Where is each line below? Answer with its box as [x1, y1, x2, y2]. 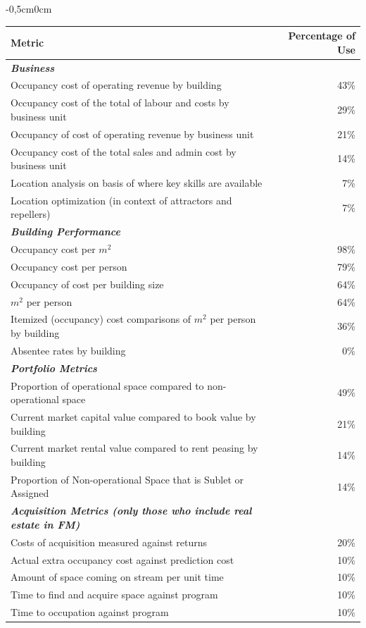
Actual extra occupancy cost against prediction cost [11, 552, 234, 567]
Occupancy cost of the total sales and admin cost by [11, 144, 236, 159]
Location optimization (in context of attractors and [11, 192, 232, 207]
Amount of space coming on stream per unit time [11, 569, 224, 584]
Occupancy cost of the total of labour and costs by [11, 95, 229, 110]
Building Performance [11, 224, 120, 239]
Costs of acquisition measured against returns [11, 534, 208, 549]
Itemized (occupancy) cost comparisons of [11, 312, 191, 326]
